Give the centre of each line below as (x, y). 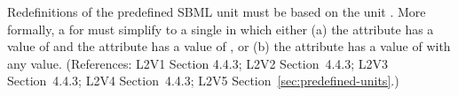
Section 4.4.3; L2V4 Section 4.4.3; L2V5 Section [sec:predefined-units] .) (203, 81)
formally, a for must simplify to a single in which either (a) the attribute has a (221, 29)
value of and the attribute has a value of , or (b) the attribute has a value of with (229, 46)
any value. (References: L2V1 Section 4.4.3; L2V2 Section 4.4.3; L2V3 (198, 63)
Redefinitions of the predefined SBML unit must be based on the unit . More (217, 11)
